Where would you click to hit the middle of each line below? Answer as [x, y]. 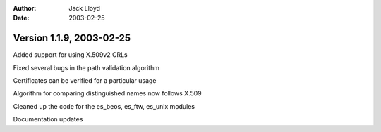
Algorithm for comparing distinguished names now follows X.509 [108, 93]
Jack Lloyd [85, 8]
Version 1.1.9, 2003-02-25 [72, 38]
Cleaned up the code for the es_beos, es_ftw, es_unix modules [104, 106]
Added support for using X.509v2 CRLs [71, 55]
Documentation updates [48, 119]
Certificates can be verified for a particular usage [85, 81]
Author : [25, 8]
